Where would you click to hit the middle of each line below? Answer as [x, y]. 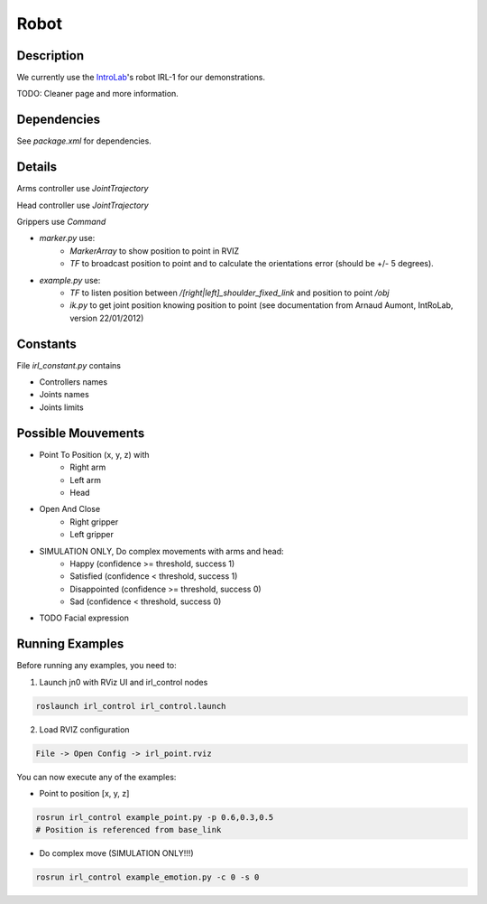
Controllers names [74, 382]
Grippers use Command [61, 222]
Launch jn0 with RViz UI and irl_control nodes [124, 682]
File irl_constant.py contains [69, 365]
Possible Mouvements [81, 433]
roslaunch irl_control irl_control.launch [131, 706]
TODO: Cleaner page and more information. [98, 94]
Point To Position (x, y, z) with [94, 454]
